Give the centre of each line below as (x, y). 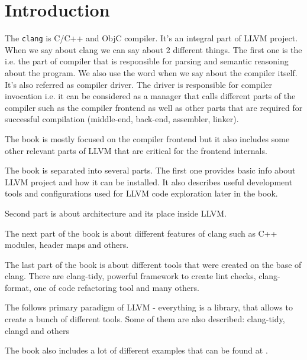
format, (18, 287)
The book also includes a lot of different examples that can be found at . (136, 350)
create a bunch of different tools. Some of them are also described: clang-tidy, (145, 319)
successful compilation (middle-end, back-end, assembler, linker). (122, 119)
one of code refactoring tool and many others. (117, 287)
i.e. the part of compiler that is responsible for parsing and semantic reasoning (147, 61)
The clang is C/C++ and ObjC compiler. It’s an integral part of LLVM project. (151, 38)
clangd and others (37, 330)
